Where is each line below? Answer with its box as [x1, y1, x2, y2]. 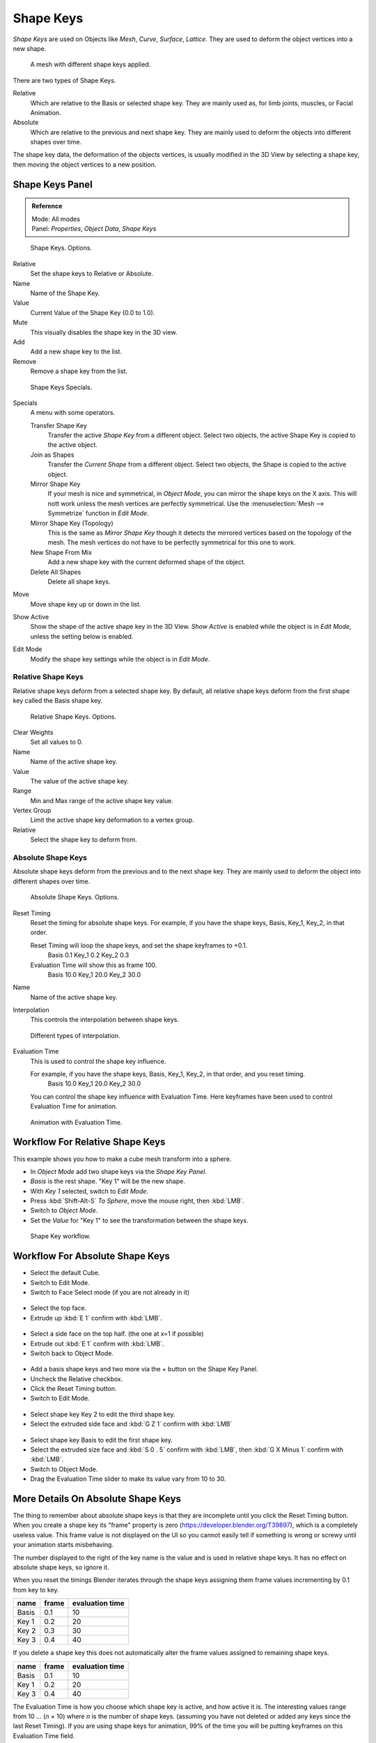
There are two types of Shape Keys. [13, 76, 116, 84]
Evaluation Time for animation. [30, 1102, 118, 1111]
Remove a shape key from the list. [30, 367, 128, 376]
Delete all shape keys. [47, 577, 111, 586]
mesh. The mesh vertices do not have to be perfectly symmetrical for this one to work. [47, 538, 296, 547]
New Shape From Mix [30, 548, 92, 556]
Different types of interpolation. [30, 1031, 120, 1040]
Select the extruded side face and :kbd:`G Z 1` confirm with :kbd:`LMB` [30, 1419, 233, 1429]
